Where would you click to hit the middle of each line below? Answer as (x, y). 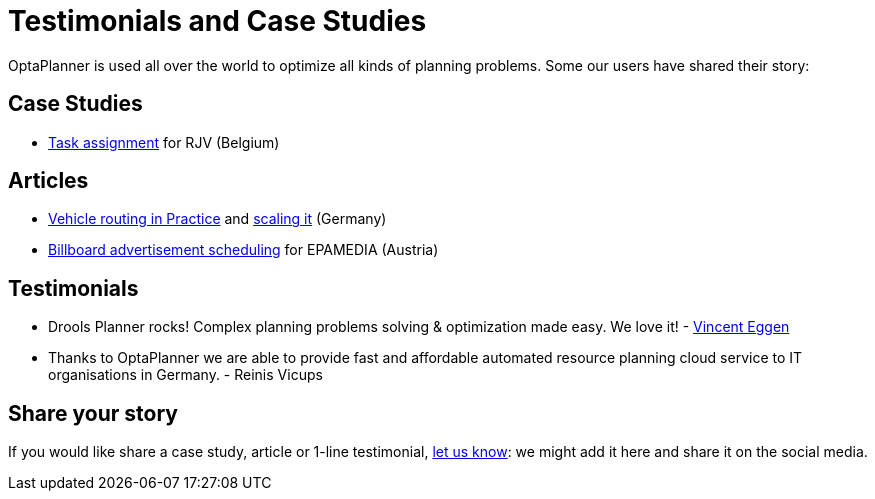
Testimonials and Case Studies (217, 21)
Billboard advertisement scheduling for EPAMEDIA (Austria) (243, 250)
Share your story (93, 413)
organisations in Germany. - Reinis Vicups (185, 375)
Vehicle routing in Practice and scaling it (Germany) (217, 219)
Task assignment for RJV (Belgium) (164, 142)
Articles (48, 181)
